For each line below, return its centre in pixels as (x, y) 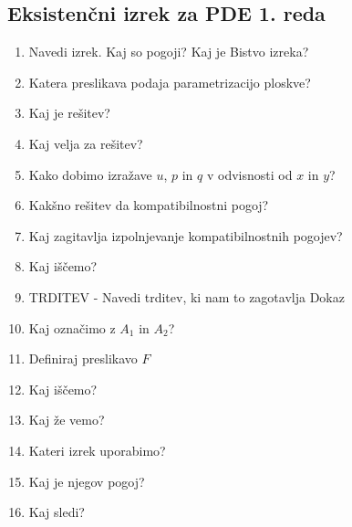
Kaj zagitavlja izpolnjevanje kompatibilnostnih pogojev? (186, 235)
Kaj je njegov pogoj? (87, 481)
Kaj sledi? (57, 512)
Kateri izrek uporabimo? (97, 450)
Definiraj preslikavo (83, 358)
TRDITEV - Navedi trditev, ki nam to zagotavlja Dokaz (186, 296)
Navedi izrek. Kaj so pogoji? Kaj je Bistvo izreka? (169, 52)
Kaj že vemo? (67, 420)
